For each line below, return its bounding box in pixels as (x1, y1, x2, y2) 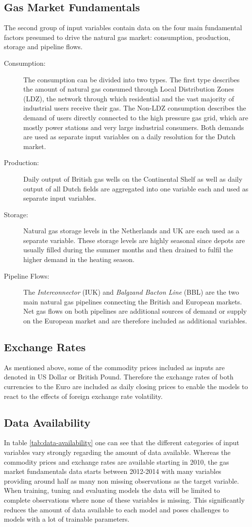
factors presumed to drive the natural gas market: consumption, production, (4, 32, 231, 42)
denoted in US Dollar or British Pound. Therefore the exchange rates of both (4, 372, 234, 382)
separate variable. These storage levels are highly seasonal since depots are (23, 235, 245, 245)
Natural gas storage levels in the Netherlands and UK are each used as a (23, 226, 239, 236)
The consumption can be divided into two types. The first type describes (23, 74, 240, 84)
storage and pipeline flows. (4, 41, 83, 52)
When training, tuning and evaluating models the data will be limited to (4, 485, 220, 495)
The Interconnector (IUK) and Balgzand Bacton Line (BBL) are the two (23, 287, 239, 297)
